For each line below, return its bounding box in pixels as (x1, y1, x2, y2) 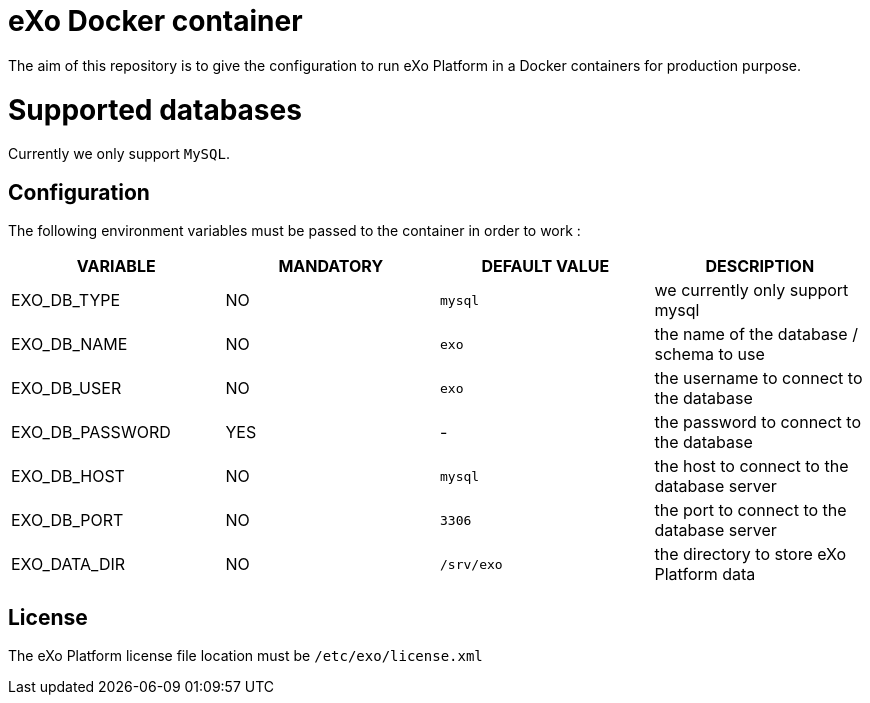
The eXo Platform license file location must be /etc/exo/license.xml (8, 646, 483, 664)
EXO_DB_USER (11, 378, 122, 399)
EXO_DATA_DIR (11, 554, 126, 575)
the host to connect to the (654, 456, 849, 477)
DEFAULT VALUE (481, 256, 610, 277)
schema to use (654, 344, 765, 365)
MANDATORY (278, 256, 384, 277)
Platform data (654, 564, 756, 585)
